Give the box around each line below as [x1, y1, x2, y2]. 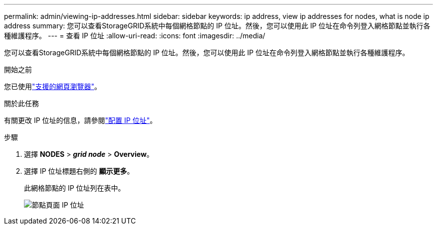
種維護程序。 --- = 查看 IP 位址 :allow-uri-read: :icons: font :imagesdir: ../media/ [4, 31, 265, 40]
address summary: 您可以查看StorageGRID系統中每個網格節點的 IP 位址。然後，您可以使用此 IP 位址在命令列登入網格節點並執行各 [4, 21, 431, 30]
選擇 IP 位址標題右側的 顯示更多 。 [24, 167, 134, 175]
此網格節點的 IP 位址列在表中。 [24, 184, 125, 192]
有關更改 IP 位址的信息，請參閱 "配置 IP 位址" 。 [4, 116, 157, 124]
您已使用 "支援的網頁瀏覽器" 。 [4, 82, 102, 91]
